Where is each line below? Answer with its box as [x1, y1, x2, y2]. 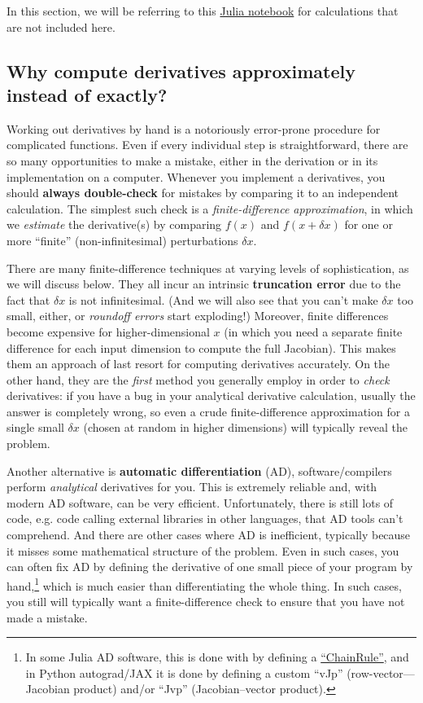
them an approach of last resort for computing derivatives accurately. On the [7, 355, 390, 372]
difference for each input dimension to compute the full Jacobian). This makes [7, 339, 396, 356]
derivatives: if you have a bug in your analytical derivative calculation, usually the [7, 387, 416, 404]
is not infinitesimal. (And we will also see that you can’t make [68, 291, 378, 308]
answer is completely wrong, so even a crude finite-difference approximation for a [7, 402, 410, 420]
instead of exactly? [7, 81, 168, 107]
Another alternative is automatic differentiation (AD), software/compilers [7, 462, 392, 479]
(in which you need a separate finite [224, 323, 403, 340]
